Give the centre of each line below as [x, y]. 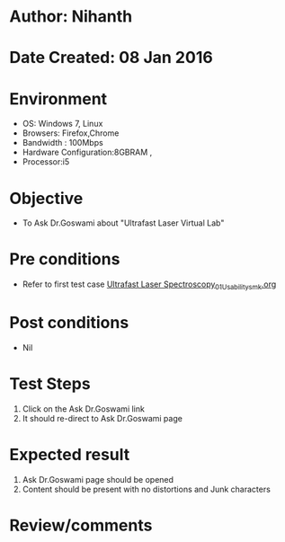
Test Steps [50, 384]
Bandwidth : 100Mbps [62, 143]
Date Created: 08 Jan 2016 [111, 58]
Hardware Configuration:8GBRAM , [87, 152]
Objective [46, 198]
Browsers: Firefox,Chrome [71, 133]
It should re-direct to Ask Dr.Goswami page [102, 418]
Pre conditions [65, 259]
